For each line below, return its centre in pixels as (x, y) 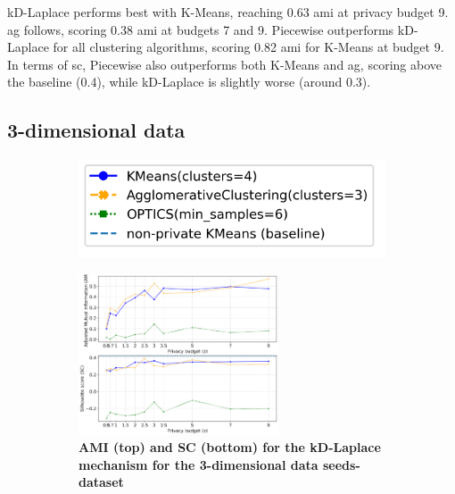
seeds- (341, 464)
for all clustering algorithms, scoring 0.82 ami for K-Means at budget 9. (248, 47)
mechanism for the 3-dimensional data (199, 464)
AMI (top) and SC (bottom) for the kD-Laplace (230, 447)
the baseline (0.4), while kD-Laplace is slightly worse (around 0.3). (189, 82)
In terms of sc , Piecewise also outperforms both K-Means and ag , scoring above (224, 64)
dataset (101, 482)
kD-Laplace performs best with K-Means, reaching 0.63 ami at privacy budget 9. (228, 12)
